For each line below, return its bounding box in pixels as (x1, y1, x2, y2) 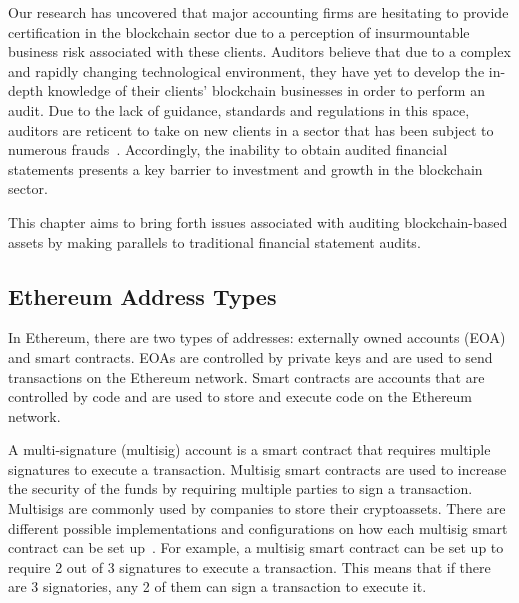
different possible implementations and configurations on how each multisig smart (8, 517, 508, 538)
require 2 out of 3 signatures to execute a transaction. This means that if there (8, 556, 491, 577)
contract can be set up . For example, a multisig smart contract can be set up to (8, 537, 504, 558)
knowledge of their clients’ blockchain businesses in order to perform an (47, 80, 485, 101)
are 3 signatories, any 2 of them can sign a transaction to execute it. (8, 576, 427, 597)
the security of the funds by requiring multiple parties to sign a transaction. (8, 478, 473, 499)
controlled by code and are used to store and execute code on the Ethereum (8, 386, 473, 407)
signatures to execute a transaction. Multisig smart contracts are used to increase (8, 458, 507, 479)
